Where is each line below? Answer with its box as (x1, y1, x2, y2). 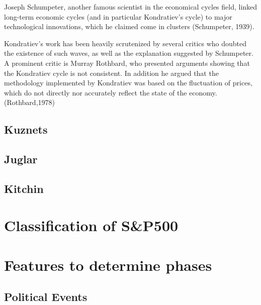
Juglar (4, 151, 38, 167)
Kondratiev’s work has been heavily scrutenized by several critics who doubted (4, 38, 247, 48)
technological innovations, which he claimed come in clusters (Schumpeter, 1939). (4, 21, 254, 32)
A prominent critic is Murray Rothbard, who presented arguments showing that (4, 57, 250, 68)
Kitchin (4, 180, 44, 196)
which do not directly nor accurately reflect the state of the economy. (4, 87, 217, 97)
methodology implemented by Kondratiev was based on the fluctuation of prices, (4, 77, 252, 88)
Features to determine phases (4, 254, 212, 275)
